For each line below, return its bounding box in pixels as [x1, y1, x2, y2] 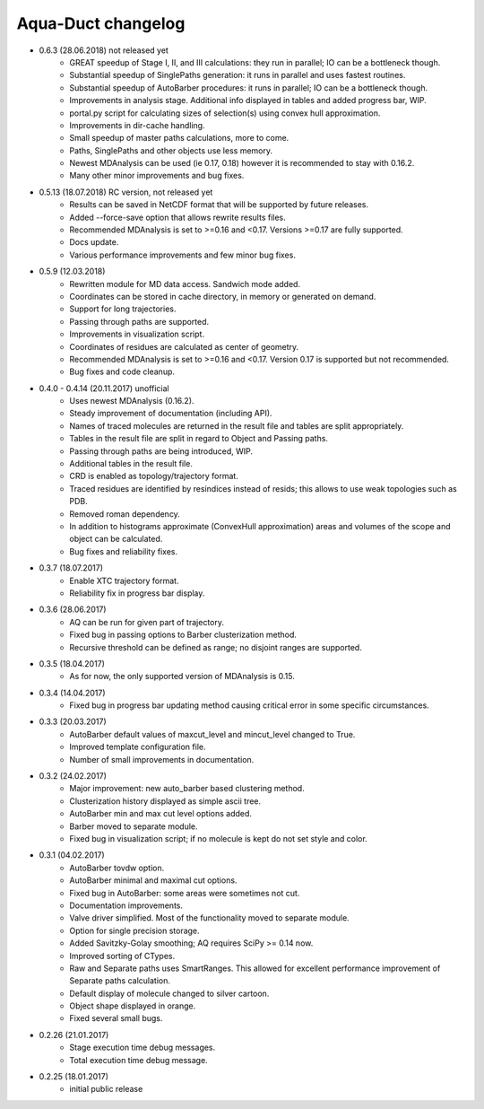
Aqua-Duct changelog [16, 13, 186, 33]
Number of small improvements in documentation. [69, 754, 255, 764]
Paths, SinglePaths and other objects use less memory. [69, 144, 273, 156]
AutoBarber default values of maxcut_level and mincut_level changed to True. [69, 729, 356, 739]
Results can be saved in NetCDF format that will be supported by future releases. [69, 199, 369, 210]
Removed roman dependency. [69, 508, 181, 520]
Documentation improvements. [69, 900, 184, 911]
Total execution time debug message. [69, 1054, 208, 1065]
